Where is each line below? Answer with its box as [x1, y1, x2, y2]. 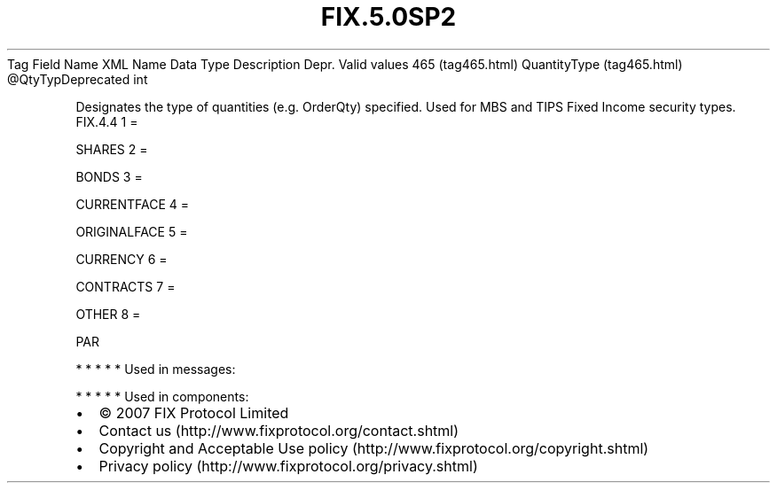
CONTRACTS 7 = [75, 278, 176, 294]
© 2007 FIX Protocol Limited [98, 403, 289, 422]
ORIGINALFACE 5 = [75, 223, 188, 239]
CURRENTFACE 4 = [75, 196, 190, 212]
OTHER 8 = [75, 306, 141, 322]
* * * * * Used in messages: [75, 361, 236, 377]
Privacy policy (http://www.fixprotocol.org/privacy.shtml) [98, 456, 478, 475]
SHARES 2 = [75, 141, 148, 157]
